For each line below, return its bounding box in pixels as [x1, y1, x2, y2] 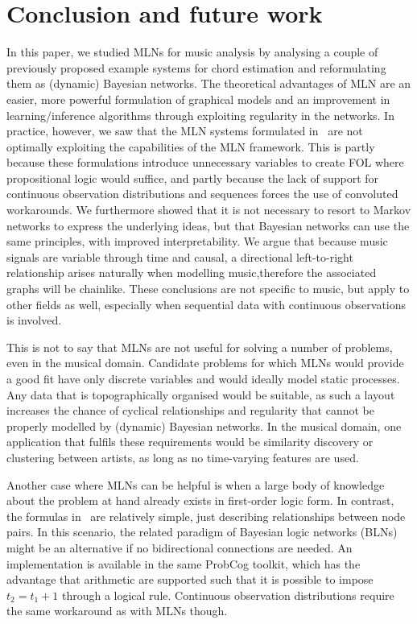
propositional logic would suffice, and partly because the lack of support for [6, 169, 379, 186]
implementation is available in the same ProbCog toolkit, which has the [6, 555, 361, 572]
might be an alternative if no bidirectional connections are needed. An [6, 539, 353, 556]
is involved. [6, 312, 62, 329]
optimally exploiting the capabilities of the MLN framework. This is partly [6, 138, 375, 155]
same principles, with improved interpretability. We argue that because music [6, 233, 388, 250]
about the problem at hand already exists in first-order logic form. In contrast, [6, 492, 394, 509]
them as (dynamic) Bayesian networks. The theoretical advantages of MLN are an [6, 75, 411, 92]
